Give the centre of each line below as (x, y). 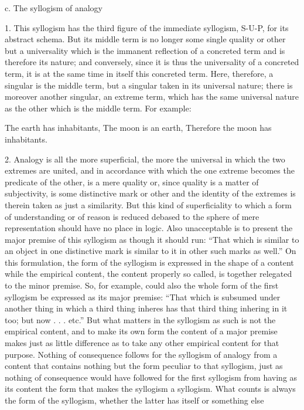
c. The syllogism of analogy (54, 8)
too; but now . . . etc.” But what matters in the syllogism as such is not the (140, 319)
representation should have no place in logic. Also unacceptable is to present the (149, 228)
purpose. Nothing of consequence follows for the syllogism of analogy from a (141, 354)
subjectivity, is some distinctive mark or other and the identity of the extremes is (150, 193)
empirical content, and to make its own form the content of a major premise (141, 331)
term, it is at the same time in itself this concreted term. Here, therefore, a (139, 73)
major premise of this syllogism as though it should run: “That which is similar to (152, 239)
